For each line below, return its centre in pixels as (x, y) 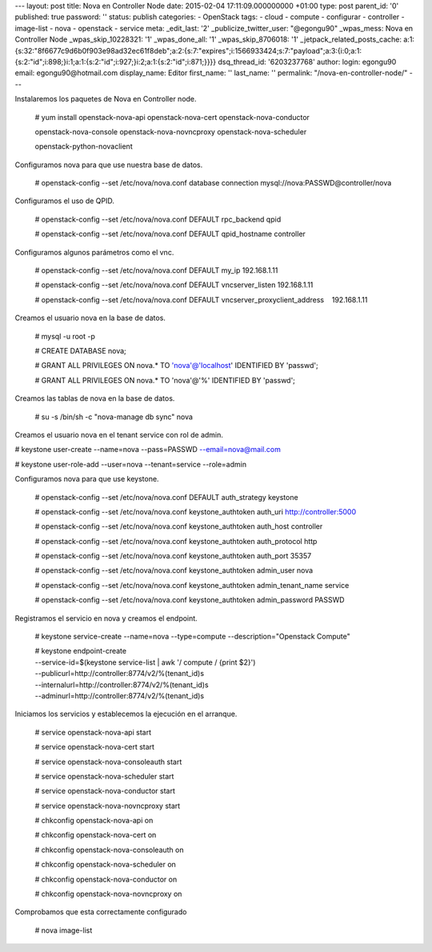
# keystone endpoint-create (81, 651)
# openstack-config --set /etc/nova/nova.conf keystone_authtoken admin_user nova (174, 570)
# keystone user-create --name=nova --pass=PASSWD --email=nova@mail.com (148, 450)
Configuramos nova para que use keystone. (87, 479)
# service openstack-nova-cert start (95, 747)
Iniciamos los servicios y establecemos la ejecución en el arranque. (126, 714)
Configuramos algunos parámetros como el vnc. (94, 252)
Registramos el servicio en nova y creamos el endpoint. (106, 618)
